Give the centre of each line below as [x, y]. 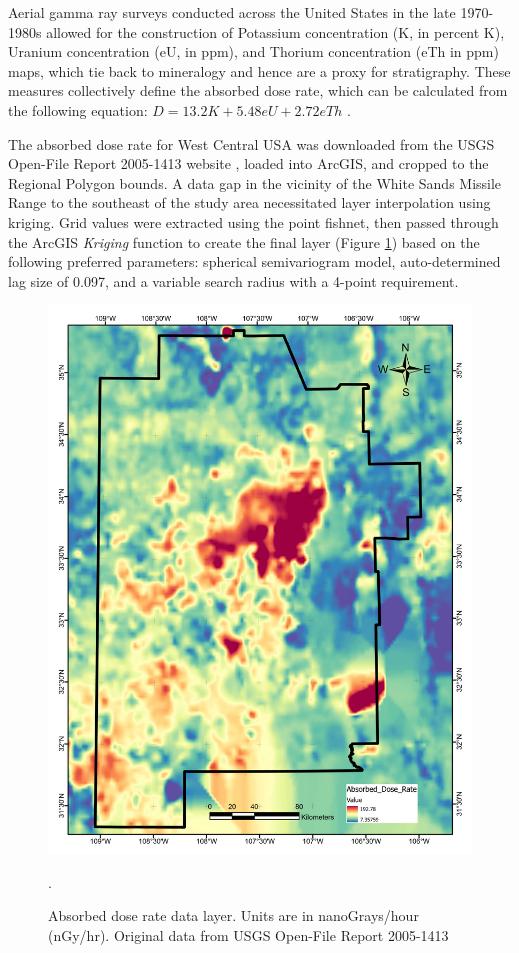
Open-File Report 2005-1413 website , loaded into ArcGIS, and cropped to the [248, 163]
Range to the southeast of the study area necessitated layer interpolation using [249, 202]
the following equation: [78, 109]
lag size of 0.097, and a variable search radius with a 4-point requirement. [233, 280]
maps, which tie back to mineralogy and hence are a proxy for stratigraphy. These [259, 70]
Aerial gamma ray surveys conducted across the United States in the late [232, 12]
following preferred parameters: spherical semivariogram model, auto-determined [254, 261]
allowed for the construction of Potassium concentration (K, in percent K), [275, 31]
